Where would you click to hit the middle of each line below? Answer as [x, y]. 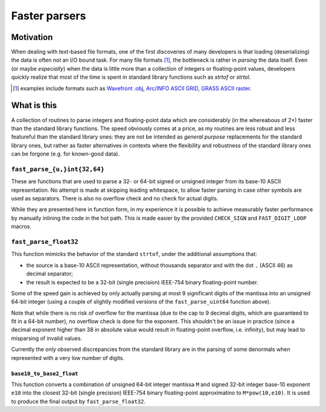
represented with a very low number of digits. [68, 358]
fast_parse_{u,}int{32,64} [58, 169]
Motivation [32, 37]
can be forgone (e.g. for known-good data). [66, 154]
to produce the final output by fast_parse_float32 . [78, 401]
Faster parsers [49, 16]
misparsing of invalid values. [47, 338]
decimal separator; [50, 274]
